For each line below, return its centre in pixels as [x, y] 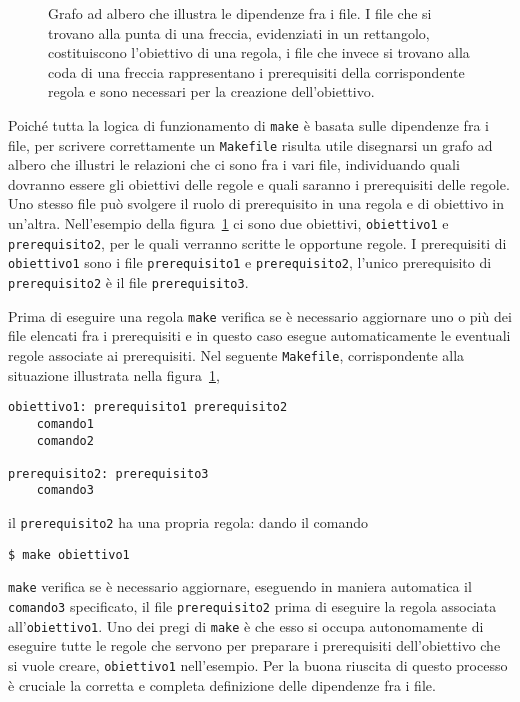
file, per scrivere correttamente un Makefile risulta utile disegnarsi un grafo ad [250, 144]
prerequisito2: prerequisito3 [108, 473]
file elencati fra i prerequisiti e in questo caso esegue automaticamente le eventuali [259, 335]
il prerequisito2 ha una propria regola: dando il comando [188, 522]
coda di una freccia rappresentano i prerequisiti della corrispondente [256, 71]
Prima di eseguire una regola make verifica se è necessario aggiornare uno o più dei [260, 315]
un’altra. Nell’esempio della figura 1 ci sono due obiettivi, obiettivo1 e [228, 223]
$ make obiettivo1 [69, 554]
